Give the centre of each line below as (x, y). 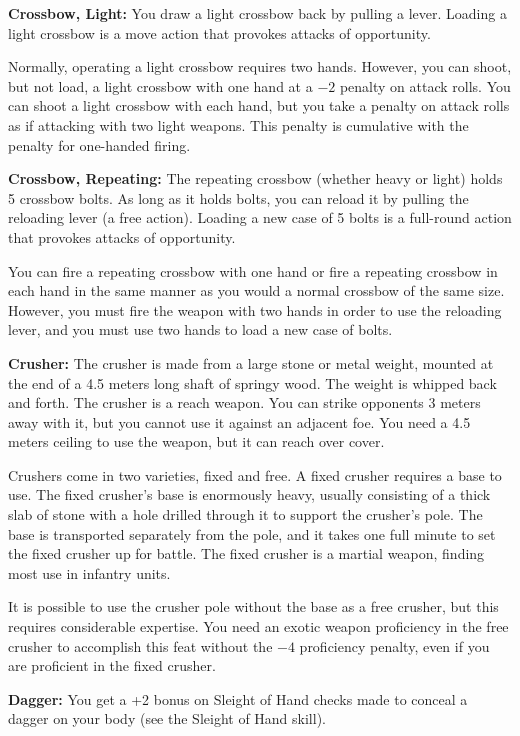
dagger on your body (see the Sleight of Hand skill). (167, 718)
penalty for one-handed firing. (99, 144)
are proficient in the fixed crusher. (112, 665)
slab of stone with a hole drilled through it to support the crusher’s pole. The (245, 514)
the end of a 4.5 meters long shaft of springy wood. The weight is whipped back (252, 382)
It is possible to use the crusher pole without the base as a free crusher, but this (253, 606)
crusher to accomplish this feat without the (140, 645)
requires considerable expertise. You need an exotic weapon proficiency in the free (258, 626)
